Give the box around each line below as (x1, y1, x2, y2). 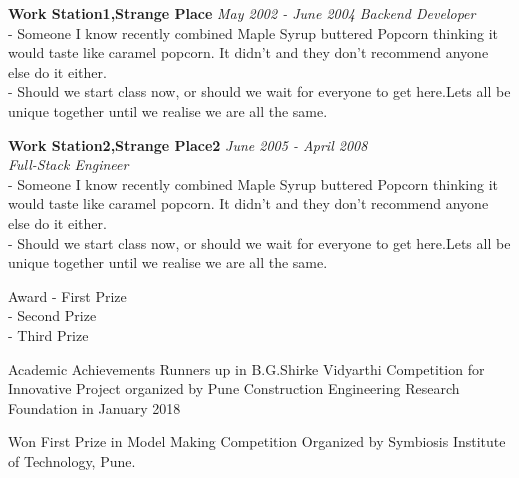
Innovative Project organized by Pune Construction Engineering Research (8, 378, 460, 399)
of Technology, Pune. (8, 450, 136, 471)
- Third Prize (8, 324, 89, 345)
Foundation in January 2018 (8, 397, 181, 418)
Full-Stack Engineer (8, 154, 129, 175)
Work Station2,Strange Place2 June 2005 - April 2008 (8, 134, 368, 155)
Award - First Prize (8, 285, 127, 306)
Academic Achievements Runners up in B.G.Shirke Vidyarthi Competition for (8, 358, 485, 379)
